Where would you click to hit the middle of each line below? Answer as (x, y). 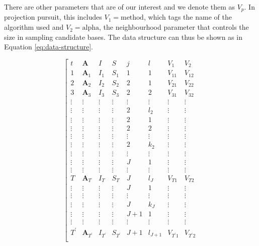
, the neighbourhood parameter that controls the (174, 27)
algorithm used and (34, 27)
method (132, 18)
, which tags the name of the (188, 17)
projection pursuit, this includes (53, 17)
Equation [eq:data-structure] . (49, 47)
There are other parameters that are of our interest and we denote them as (119, 7)
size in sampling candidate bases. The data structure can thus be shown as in (123, 37)
